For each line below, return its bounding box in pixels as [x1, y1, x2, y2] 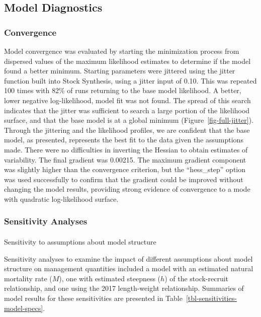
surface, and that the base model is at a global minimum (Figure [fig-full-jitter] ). [4, 115, 254, 125]
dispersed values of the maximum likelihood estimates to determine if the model [4, 55, 251, 66]
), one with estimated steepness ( [59, 273, 161, 283]
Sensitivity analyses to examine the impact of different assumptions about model [4, 253, 253, 264]
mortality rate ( [4, 273, 52, 283]
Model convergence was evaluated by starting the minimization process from [4, 46, 239, 56]
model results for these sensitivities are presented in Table [4, 292, 183, 303]
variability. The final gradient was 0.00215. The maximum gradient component [4, 154, 246, 165]
